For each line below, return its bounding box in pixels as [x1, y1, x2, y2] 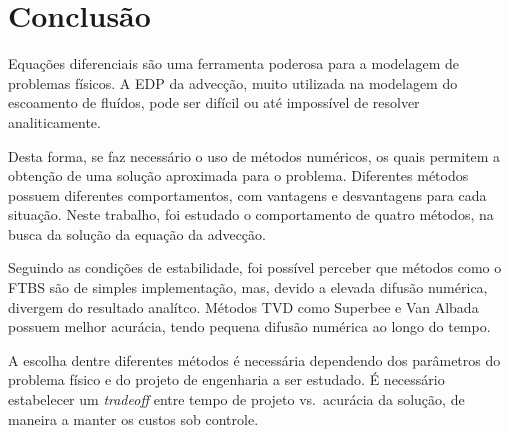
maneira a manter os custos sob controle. [8, 408, 259, 429]
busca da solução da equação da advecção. [8, 223, 266, 244]
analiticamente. [8, 111, 101, 132]
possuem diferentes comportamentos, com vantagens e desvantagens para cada [8, 184, 487, 205]
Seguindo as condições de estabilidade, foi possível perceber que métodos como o [8, 257, 502, 278]
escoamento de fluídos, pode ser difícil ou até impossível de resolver [8, 92, 420, 113]
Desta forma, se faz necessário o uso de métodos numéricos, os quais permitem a [8, 145, 501, 166]
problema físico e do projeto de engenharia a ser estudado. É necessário [8, 369, 445, 390]
